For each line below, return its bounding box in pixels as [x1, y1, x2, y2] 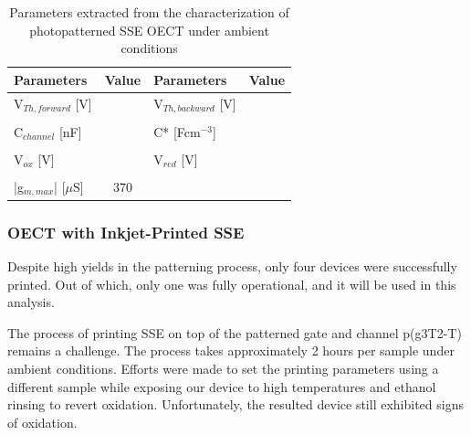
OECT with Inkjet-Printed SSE [7, 220, 245, 243]
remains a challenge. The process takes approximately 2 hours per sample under [7, 341, 455, 360]
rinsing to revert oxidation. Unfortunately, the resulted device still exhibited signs [7, 395, 464, 414]
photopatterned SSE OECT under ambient [29, 20, 269, 39]
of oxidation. [7, 412, 78, 431]
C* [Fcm [153, 122, 201, 141]
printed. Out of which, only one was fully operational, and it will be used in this [7, 274, 456, 293]
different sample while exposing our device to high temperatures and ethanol [7, 377, 436, 396]
